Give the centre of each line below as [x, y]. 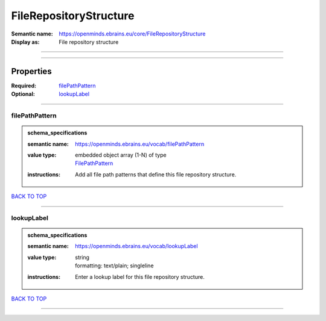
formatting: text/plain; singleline [114, 266]
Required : [24, 86]
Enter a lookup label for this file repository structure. [140, 276]
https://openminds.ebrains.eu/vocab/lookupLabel [137, 246]
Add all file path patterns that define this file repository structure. [156, 174]
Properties [31, 71]
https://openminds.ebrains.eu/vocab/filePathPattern [140, 144]
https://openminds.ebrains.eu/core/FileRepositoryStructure [132, 34]
